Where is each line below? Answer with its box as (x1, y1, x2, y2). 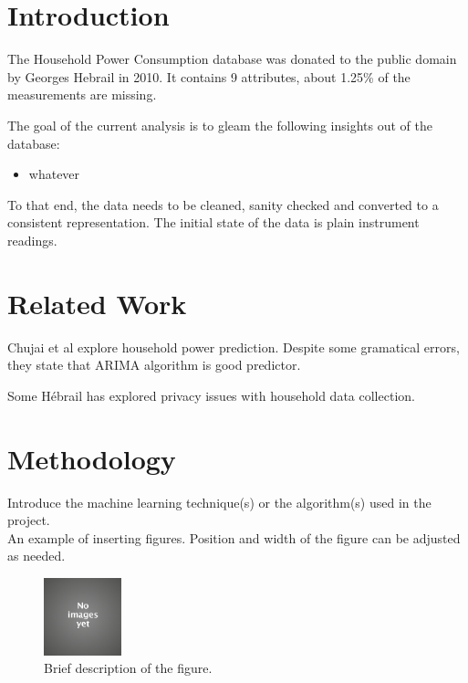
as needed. (7, 546, 66, 565)
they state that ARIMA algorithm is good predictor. (7, 355, 301, 374)
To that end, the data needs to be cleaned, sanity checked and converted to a (7, 194, 439, 214)
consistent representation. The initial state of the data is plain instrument (7, 213, 420, 232)
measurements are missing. (7, 85, 157, 104)
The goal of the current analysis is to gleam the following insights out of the (7, 115, 432, 134)
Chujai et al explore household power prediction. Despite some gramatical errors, (7, 337, 460, 356)
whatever (28, 164, 80, 184)
